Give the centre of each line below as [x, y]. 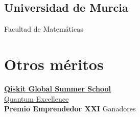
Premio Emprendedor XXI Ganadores [70, 109]
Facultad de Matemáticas [44, 29]
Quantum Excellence [37, 98]
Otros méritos [54, 64]
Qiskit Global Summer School [57, 88]
